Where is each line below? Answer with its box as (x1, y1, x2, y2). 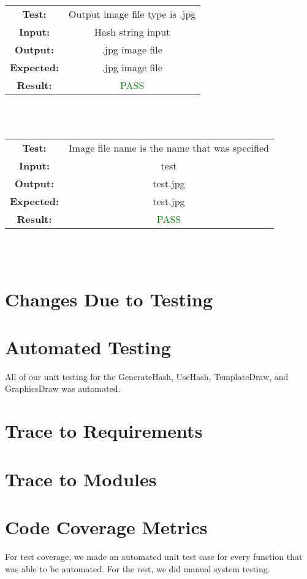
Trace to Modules (5, 466, 157, 491)
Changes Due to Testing (5, 286, 213, 311)
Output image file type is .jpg (69, 7, 196, 21)
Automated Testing (5, 334, 171, 359)
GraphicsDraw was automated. (5, 382, 121, 395)
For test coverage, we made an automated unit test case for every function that (5, 550, 303, 562)
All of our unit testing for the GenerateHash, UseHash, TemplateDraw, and (5, 370, 289, 383)
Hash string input (94, 25, 170, 39)
